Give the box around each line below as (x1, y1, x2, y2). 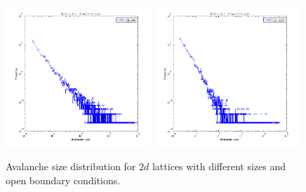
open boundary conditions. (6, 172, 121, 187)
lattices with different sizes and (152, 159, 286, 174)
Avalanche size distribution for (6, 159, 136, 174)
